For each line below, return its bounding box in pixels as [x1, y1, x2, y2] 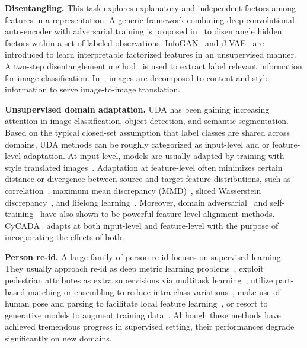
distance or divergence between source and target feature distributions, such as [5, 173, 291, 185]
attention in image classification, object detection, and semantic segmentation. [5, 114, 289, 127]
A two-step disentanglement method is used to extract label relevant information [5, 59, 302, 72]
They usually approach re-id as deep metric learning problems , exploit [5, 262, 264, 274]
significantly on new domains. [5, 332, 112, 344]
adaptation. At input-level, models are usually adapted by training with [23, 149, 284, 162]
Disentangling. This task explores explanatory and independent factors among [5, 2, 296, 14]
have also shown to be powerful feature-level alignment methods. [40, 207, 275, 220]
